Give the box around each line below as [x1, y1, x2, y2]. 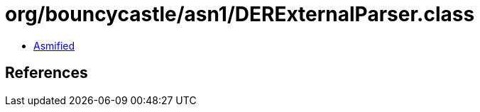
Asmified [33, 39, 75, 52]
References [5, 64, 88, 82]
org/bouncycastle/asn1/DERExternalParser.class [5, 2, 475, 26]
